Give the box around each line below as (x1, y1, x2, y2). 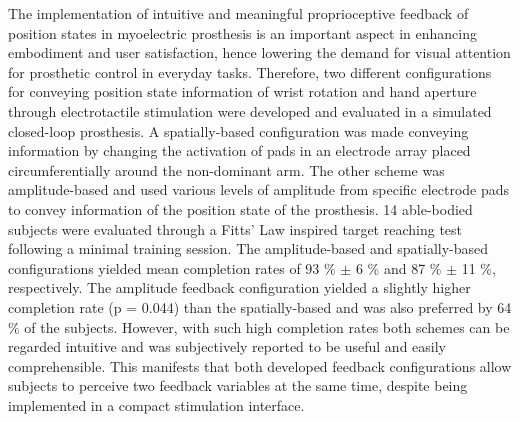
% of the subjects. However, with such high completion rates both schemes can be (8, 316, 510, 337)
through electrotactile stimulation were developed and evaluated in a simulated (8, 100, 492, 121)
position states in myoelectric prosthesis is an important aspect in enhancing (8, 22, 477, 43)
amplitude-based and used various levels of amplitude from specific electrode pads (8, 179, 510, 200)
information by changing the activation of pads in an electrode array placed (8, 140, 471, 161)
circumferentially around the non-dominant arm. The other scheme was (8, 159, 445, 180)
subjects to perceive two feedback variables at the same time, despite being (8, 375, 468, 396)
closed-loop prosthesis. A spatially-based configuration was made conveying (8, 120, 469, 141)
